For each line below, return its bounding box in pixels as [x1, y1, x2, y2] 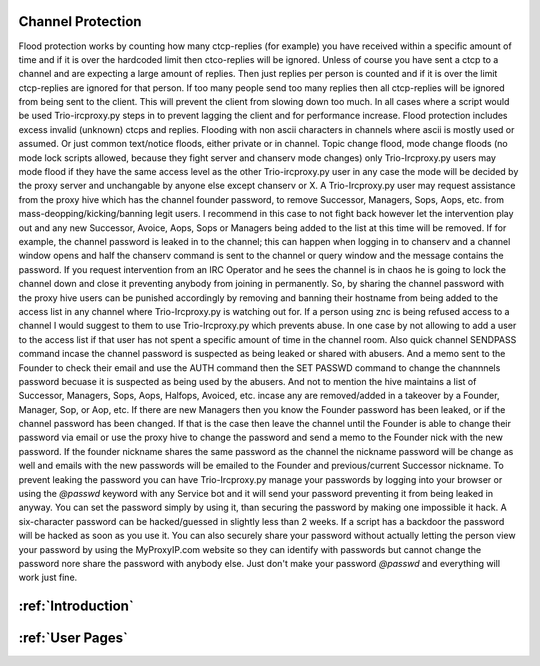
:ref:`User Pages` [18, 630, 129, 647]
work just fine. [18, 571, 78, 584]
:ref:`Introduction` [18, 598, 134, 615]
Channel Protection [18, 13, 142, 30]
